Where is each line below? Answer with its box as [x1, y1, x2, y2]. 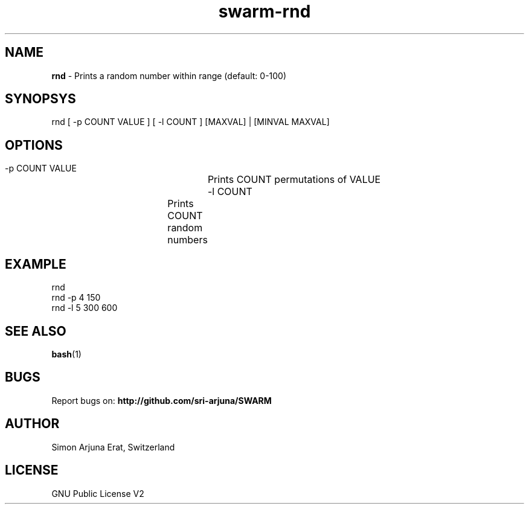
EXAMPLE [5, 256, 66, 272]
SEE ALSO [5, 323, 66, 339]
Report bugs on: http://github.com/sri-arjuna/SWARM [51, 395, 272, 406]
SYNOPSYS [5, 91, 76, 107]
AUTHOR [5, 416, 60, 432]
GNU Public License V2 [51, 488, 144, 499]
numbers [167, 234, 208, 246]
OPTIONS [5, 137, 63, 153]
